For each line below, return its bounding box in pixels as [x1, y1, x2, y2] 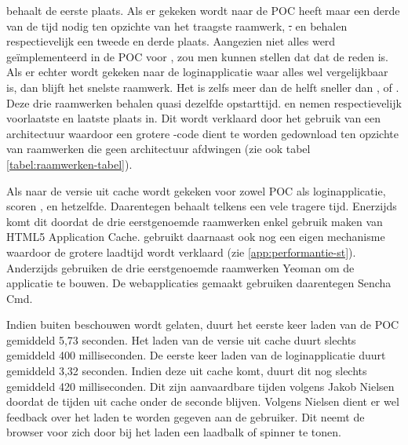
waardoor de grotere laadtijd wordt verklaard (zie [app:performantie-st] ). [6, 243, 356, 260]
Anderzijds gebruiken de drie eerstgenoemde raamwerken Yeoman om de [6, 259, 355, 275]
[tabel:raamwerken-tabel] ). [6, 155, 133, 172]
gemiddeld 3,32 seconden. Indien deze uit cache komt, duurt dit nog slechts [6, 363, 367, 379]
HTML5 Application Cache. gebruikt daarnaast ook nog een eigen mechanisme [6, 228, 385, 245]
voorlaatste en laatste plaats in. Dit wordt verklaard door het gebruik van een [6, 110, 381, 126]
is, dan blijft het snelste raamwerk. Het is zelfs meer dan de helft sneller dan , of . [6, 78, 399, 95]
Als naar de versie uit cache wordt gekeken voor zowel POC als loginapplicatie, [6, 182, 386, 199]
